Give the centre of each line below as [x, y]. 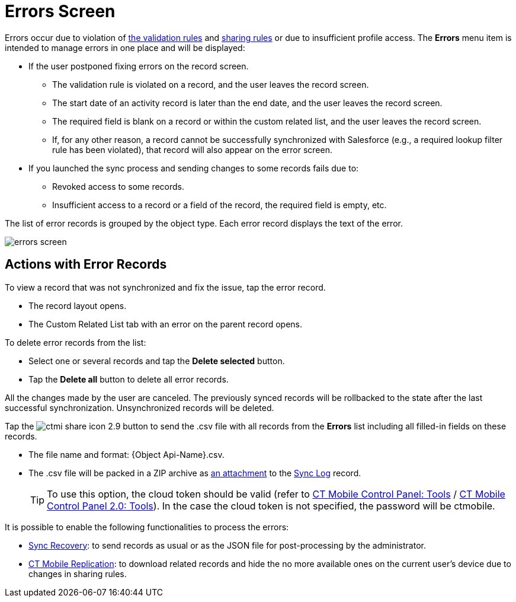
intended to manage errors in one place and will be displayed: [125, 47]
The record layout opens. [78, 305]
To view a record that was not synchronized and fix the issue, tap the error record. [165, 287]
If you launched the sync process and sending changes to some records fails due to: [194, 168]
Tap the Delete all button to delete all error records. [129, 379]
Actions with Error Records [86, 265]
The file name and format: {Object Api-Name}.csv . [126, 454]
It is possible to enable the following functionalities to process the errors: [147, 527]
